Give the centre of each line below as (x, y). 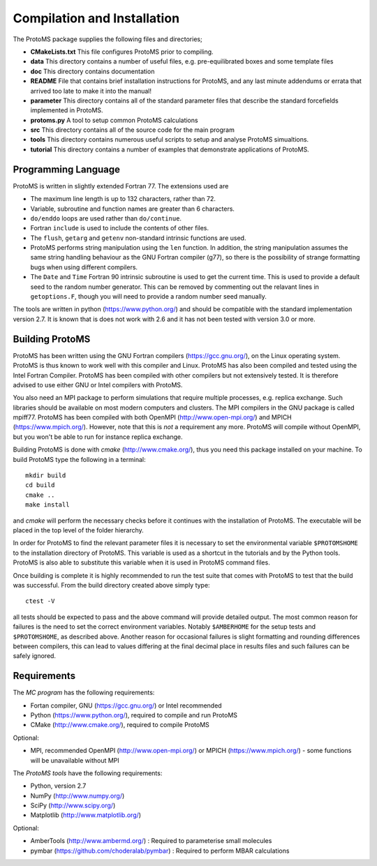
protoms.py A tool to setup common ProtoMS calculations (114, 120)
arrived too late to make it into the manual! (91, 91)
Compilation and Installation (96, 18)
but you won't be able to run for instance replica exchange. (98, 437)
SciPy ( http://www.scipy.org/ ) (73, 805)
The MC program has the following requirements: (84, 693)
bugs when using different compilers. (84, 267)
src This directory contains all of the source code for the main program (133, 130)
